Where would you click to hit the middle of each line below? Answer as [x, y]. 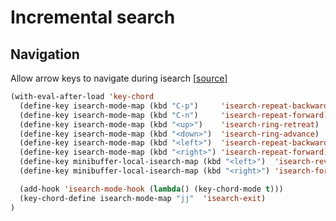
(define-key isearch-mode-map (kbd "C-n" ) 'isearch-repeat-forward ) [174, 115]
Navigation [45, 54]
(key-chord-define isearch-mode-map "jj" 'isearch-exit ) [143, 198]
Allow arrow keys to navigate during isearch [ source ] [119, 78]
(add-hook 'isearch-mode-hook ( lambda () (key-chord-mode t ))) [151, 189]
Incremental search [93, 17]
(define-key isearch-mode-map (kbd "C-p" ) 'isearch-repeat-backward [174, 106]
